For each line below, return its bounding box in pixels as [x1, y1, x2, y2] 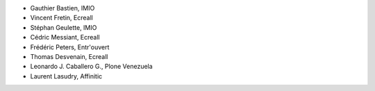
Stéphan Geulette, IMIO [30, 23, 97, 31]
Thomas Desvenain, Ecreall [30, 52, 108, 60]
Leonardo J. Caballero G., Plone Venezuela [30, 63, 153, 71]
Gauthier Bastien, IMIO [30, 4, 95, 12]
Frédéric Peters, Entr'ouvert [30, 42, 110, 51]
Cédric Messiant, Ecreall [30, 33, 100, 42]
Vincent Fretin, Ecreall [30, 14, 93, 22]
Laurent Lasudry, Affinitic [30, 72, 103, 80]
